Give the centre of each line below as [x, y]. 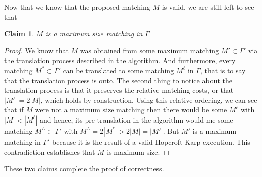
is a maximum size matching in [94, 34]
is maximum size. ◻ [138, 152]
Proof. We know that [36, 50]
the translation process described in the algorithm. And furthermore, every [120, 60]
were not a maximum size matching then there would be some [131, 110]
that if [14, 110]
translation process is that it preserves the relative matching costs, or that [119, 90]
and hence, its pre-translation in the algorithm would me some [136, 119]
